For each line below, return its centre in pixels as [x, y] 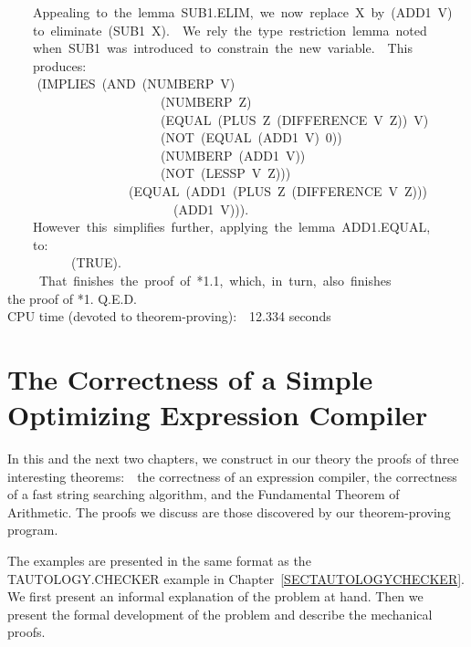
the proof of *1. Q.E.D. [73, 298]
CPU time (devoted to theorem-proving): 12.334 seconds [169, 316]
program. [33, 530]
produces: [59, 65]
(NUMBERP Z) [206, 101]
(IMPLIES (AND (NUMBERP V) [136, 83]
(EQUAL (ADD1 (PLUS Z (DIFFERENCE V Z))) [277, 190]
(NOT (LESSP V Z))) [225, 173]
